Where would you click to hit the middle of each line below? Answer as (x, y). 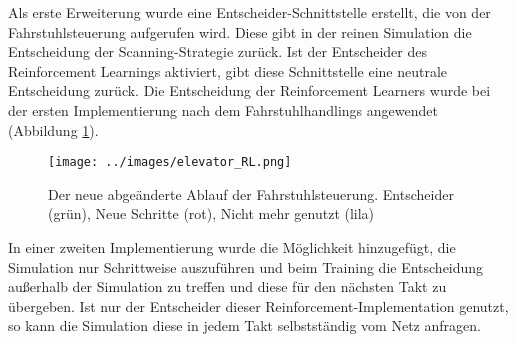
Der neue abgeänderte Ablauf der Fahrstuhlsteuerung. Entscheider (251, 193)
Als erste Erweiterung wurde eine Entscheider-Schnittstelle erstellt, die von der (249, 12)
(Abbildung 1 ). (53, 129)
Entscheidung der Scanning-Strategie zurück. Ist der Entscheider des (217, 51)
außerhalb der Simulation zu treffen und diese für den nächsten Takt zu (227, 286)
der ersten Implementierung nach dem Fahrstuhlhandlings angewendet (223, 109)
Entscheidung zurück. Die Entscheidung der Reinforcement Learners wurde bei (249, 90)
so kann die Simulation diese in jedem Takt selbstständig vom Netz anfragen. (244, 325)
